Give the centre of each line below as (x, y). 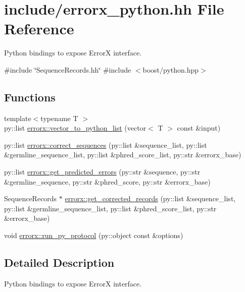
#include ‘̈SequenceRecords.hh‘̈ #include (68, 69)
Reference (39, 28)
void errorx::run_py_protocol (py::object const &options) (94, 235)
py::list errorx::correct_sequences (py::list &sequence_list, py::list (106, 144)
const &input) (199, 128)
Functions (30, 97)
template (18, 118)
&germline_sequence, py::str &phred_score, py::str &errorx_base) (107, 181)
